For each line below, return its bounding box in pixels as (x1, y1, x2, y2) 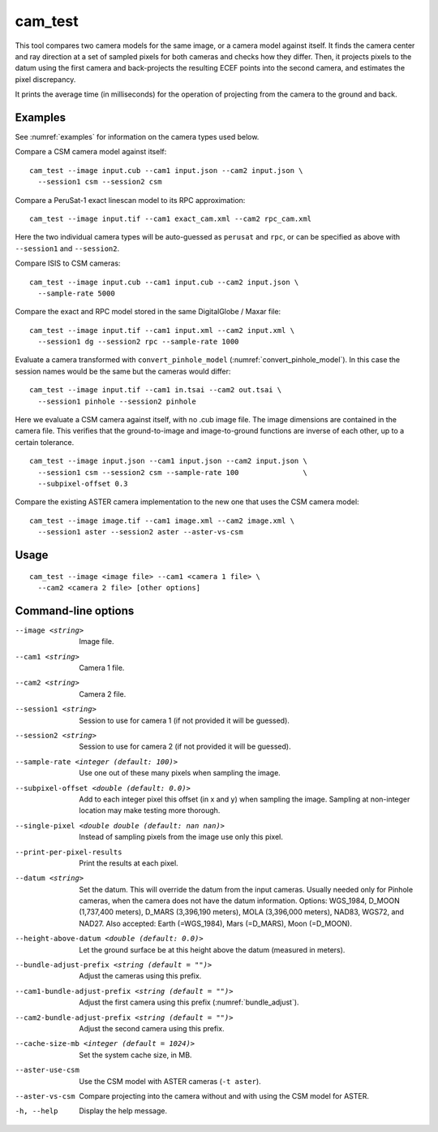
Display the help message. (79, 1106, 168, 1116)
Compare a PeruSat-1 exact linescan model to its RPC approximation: (15, 195, 246, 205)
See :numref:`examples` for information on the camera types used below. (15, 132, 260, 142)
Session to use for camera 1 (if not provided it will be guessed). (79, 715, 290, 725)
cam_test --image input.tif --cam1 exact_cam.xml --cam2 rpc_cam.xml (29, 214, 312, 223)
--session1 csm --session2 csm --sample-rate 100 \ (37, 468, 307, 477)
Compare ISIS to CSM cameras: (15, 258, 121, 268)
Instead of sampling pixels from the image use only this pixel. (79, 832, 284, 842)
